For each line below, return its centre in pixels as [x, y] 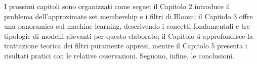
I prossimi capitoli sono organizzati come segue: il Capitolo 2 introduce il [117, 6]
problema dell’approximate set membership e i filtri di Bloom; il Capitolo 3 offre [128, 16]
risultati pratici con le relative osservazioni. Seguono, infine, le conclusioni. [119, 55]
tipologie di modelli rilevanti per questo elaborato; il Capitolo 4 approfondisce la [128, 36]
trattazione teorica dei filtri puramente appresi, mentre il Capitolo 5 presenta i [126, 46]
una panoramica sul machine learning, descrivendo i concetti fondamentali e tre [127, 26]
